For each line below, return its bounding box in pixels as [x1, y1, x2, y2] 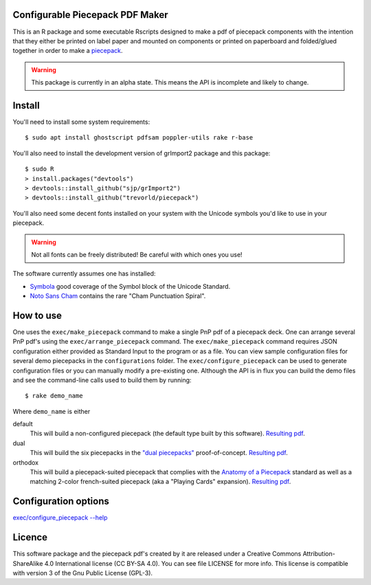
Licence [12, 531, 48, 543]
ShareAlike [12, 559, 43, 567]
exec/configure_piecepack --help [12, 514, 108, 522]
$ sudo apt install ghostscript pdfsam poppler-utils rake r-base [25, 134, 254, 142]
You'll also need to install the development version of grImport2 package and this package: [12, 148, 271, 157]
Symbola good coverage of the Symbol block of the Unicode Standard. [30, 282, 231, 290]
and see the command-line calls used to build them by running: [12, 375, 192, 384]
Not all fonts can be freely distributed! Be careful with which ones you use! [31, 250, 243, 258]
